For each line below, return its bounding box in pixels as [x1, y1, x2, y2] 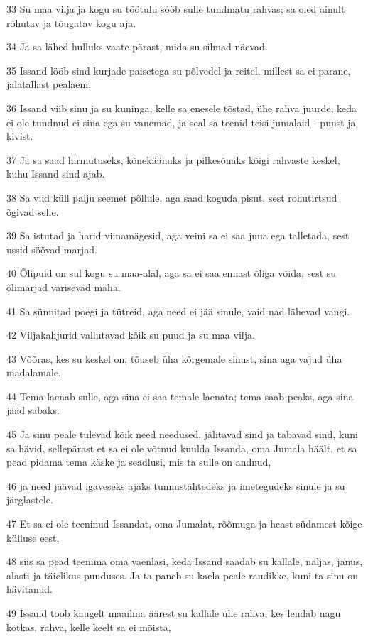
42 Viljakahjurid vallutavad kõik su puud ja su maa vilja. [6, 327, 255, 342]
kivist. [6, 129, 33, 143]
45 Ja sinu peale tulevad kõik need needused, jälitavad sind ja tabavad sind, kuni [6, 427, 358, 442]
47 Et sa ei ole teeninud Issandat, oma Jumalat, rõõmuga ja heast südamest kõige [6, 516, 362, 531]
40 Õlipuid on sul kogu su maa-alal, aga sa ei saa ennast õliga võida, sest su [6, 266, 337, 280]
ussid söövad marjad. [6, 241, 97, 256]
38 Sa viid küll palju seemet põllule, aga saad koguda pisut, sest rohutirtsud [6, 190, 337, 204]
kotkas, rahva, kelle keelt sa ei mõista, [6, 619, 171, 634]
